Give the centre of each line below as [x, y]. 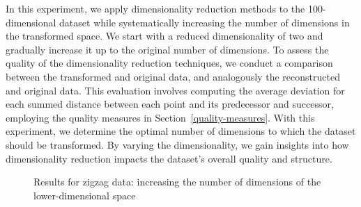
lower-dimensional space [85, 195]
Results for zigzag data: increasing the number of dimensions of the [177, 182]
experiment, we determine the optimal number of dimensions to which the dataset [181, 131]
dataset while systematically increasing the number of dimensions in [205, 22]
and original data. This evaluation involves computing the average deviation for [175, 90]
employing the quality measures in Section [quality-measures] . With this [160, 117]
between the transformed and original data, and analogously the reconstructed [173, 76]
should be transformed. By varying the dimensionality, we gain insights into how [177, 144]
